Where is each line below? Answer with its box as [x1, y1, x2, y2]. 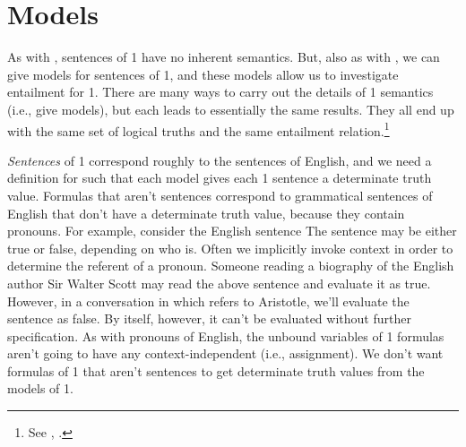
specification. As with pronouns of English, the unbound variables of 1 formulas [7, 326, 444, 345]
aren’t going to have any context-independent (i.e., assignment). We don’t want [7, 344, 444, 363]
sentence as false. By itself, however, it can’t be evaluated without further [7, 309, 411, 328]
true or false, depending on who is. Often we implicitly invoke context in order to [7, 238, 453, 257]
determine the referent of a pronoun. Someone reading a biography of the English [7, 256, 454, 275]
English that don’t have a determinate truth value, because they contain [7, 203, 405, 222]
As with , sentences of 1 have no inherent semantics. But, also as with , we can [7, 47, 440, 66]
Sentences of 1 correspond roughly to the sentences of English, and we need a [7, 150, 432, 169]
